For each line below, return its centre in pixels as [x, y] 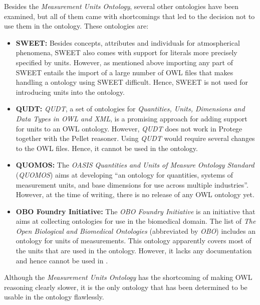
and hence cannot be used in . [62, 260]
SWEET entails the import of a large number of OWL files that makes [124, 72]
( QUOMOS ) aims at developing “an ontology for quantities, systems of [124, 174]
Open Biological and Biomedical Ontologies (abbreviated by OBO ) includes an [136, 231]
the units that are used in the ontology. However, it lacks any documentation [134, 251]
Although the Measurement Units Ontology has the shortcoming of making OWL [128, 277]
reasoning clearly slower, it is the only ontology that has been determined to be [126, 287]
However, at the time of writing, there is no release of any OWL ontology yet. [135, 194]
